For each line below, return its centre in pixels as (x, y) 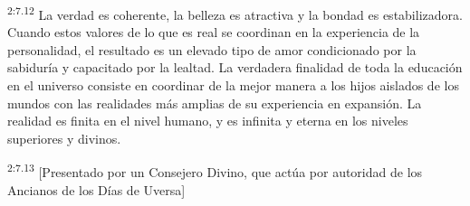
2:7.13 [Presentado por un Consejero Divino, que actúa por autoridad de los (215, 171)
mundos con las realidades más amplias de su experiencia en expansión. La (215, 103)
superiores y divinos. (64, 138)
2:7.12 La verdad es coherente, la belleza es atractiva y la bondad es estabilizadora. (235, 13)
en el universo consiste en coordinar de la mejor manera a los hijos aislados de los (233, 85)
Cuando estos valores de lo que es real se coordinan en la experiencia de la (214, 32)
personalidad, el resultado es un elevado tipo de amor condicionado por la (212, 49)
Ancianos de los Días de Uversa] (96, 189)
